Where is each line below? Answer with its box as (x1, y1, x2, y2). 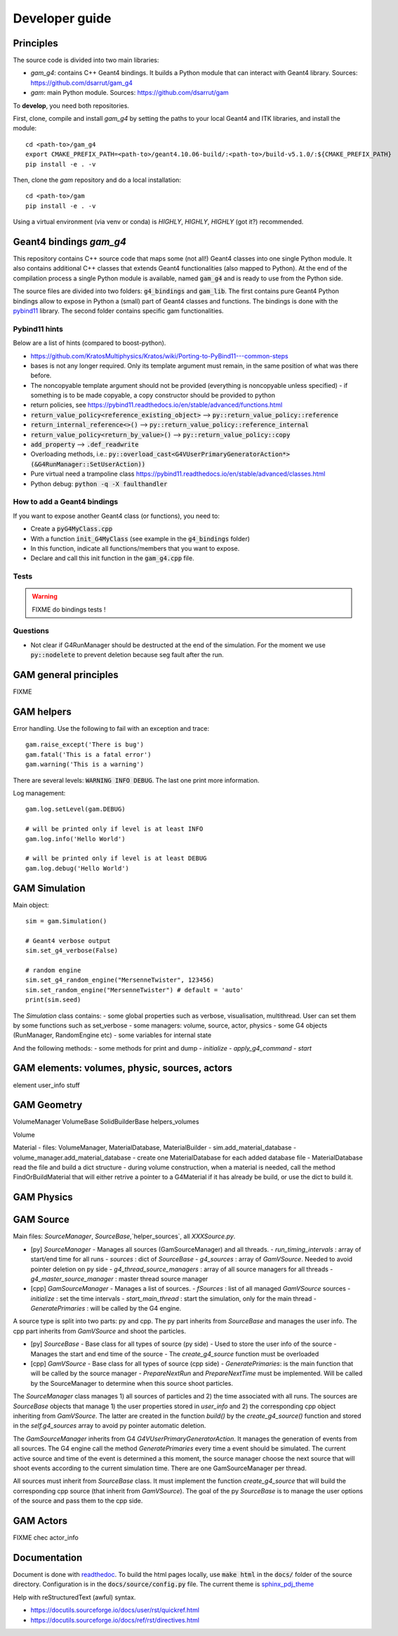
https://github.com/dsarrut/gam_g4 (30, 78, 133, 87)
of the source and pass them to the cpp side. (13, 1497, 143, 1505)
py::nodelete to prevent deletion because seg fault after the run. (30, 651, 224, 659)
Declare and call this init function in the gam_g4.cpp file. (30, 554, 194, 562)
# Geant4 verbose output (25, 937, 111, 944)
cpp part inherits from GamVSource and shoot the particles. (13, 1327, 186, 1335)
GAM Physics (13, 1191, 73, 1203)
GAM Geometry (13, 1099, 83, 1111)
